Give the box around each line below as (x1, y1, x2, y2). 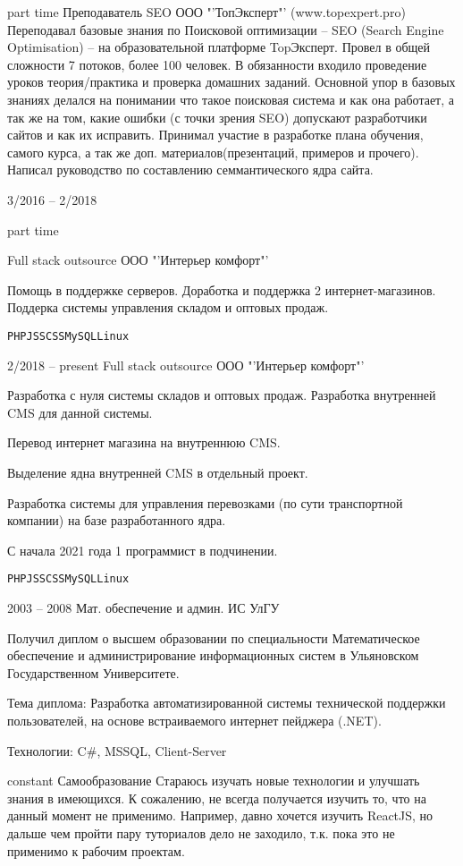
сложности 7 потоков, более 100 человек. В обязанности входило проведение (7, 55, 427, 73)
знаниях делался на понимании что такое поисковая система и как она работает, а (7, 89, 454, 108)
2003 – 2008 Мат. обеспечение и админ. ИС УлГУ (7, 598, 280, 616)
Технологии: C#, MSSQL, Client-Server (7, 741, 227, 760)
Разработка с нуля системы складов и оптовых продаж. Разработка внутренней (7, 386, 436, 404)
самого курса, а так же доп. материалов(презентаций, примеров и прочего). (7, 142, 419, 161)
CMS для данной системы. (7, 403, 153, 421)
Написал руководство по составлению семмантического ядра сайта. (7, 160, 374, 179)
